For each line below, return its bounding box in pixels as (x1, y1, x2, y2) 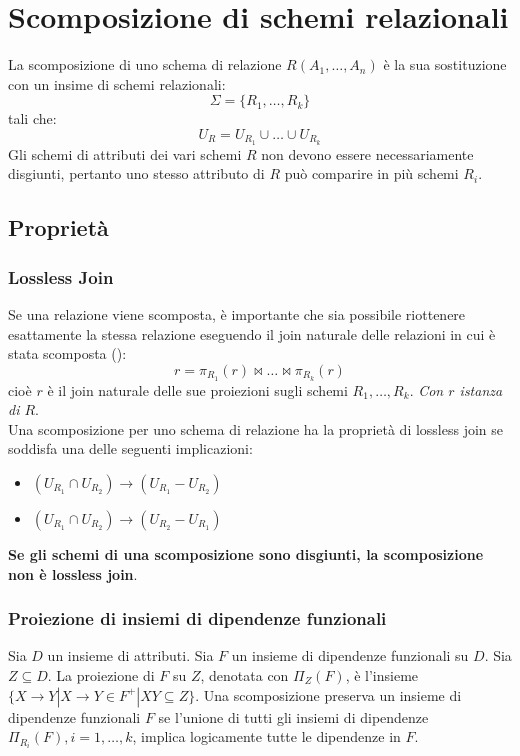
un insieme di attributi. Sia (47, 645, 214, 666)
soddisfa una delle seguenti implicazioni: (8, 438, 253, 459)
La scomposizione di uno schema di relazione (8, 54, 282, 75)
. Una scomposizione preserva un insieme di (195, 684, 462, 705)
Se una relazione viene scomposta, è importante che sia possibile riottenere (8, 303, 466, 324)
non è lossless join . (8, 563, 138, 584)
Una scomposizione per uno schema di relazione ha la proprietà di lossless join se (8, 418, 504, 439)
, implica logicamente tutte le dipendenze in (132, 726, 401, 747)
